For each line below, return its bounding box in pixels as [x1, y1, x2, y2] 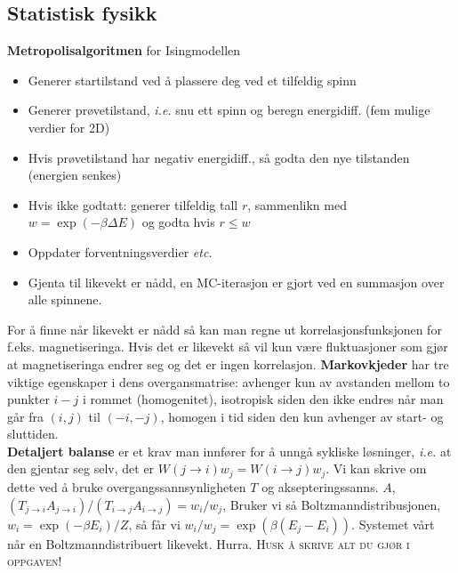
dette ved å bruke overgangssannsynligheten [7, 477, 246, 496]
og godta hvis [141, 213, 215, 231]
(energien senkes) [28, 165, 122, 184]
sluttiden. [7, 424, 59, 443]
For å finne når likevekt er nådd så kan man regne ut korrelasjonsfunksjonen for [7, 319, 442, 338]
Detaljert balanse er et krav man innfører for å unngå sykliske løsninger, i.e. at [7, 441, 452, 460]
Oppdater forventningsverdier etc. [28, 242, 213, 261]
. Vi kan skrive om [325, 459, 427, 478]
